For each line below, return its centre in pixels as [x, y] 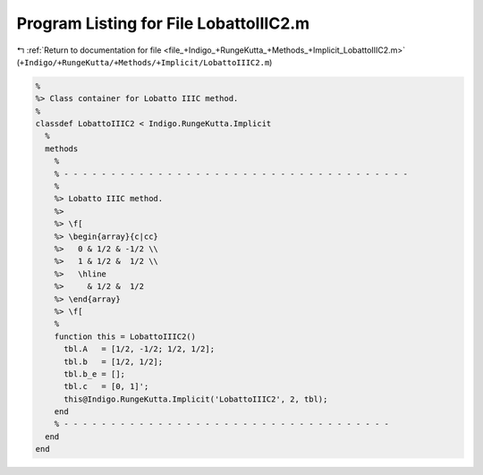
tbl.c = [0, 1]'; [106, 386]
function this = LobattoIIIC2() [125, 336]
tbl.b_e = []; [94, 374]
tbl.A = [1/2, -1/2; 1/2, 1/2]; [139, 349]
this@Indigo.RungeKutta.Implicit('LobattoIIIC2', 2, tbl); [196, 399]
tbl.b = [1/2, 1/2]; [114, 361]
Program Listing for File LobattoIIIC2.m [163, 23]
